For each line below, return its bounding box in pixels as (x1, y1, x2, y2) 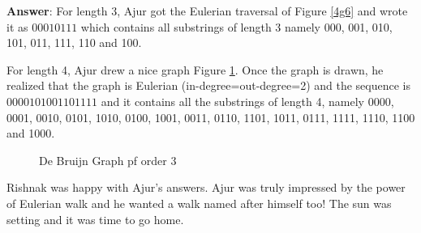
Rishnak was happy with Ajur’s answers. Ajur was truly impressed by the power (6, 179, 406, 196)
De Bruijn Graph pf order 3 (39, 151, 177, 168)
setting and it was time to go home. (6, 210, 184, 227)
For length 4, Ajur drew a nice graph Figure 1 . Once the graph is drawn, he (6, 61, 384, 78)
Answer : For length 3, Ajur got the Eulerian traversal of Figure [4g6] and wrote (6, 2, 408, 19)
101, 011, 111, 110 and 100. (6, 34, 142, 51)
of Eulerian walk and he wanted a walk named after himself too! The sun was (6, 194, 392, 211)
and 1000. (6, 125, 55, 142)
